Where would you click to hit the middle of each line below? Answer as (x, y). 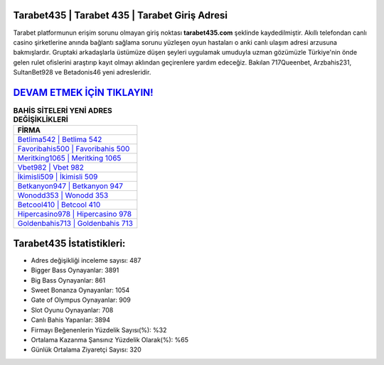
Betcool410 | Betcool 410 (59, 205)
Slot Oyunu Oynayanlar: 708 (72, 310)
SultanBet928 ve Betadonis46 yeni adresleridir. (82, 72)
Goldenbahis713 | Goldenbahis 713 (75, 224)
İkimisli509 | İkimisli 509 (58, 177)
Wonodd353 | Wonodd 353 (63, 195)
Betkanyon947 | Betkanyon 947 (70, 186)
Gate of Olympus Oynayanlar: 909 (81, 300)
